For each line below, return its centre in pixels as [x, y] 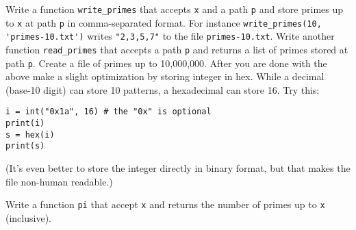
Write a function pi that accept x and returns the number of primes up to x [165, 204]
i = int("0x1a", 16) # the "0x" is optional [109, 112]
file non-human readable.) [59, 181]
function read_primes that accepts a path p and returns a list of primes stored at [177, 49]
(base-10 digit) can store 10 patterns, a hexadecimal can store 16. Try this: [163, 89]
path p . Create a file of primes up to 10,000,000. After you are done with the [166, 63]
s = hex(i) [30, 135]
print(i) [25, 124]
